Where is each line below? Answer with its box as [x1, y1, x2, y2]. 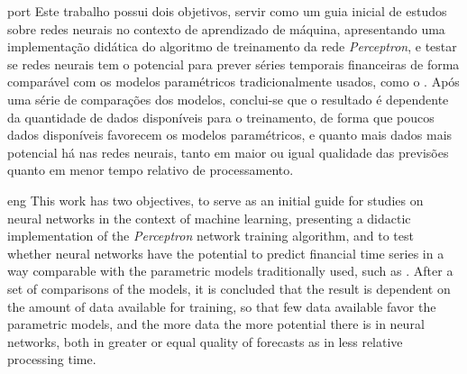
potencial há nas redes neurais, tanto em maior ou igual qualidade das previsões [7, 142, 449, 161]
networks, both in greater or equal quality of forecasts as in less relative [7, 332, 403, 351]
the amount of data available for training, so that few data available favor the [7, 296, 436, 315]
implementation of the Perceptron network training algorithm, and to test [7, 226, 414, 245]
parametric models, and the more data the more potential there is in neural [7, 315, 425, 333]
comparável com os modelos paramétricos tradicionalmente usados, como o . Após [7, 72, 460, 91]
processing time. [7, 350, 96, 369]
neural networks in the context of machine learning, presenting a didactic [7, 208, 411, 227]
